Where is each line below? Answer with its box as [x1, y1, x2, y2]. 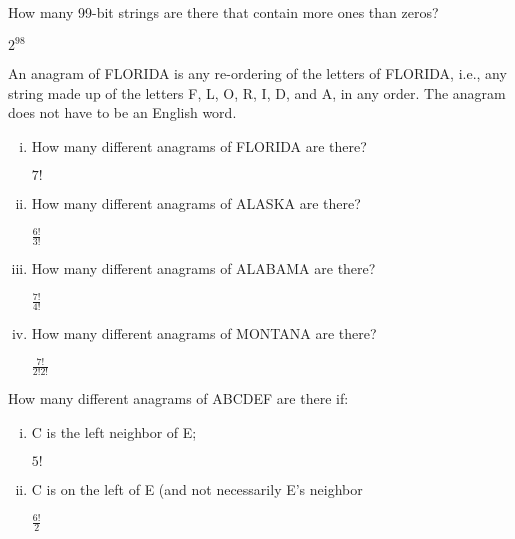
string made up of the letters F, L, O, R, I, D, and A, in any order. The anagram [8, 82, 506, 103]
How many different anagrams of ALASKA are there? [31, 193, 361, 214]
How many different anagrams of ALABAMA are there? [31, 258, 376, 279]
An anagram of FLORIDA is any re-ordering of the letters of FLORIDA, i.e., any [8, 63, 507, 84]
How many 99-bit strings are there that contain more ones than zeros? [8, 2, 439, 22]
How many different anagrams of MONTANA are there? [31, 323, 377, 344]
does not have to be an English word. [8, 102, 237, 123]
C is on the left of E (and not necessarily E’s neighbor [31, 479, 363, 500]
